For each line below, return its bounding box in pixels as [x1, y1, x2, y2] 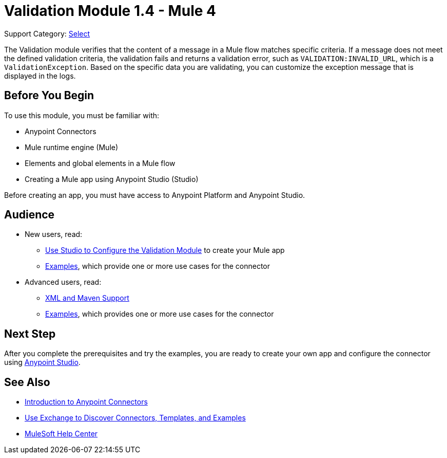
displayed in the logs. [4, 71, 76, 80]
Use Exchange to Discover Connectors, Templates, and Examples [25, 413, 246, 423]
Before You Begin [4, 89, 94, 102]
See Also [4, 375, 50, 389]
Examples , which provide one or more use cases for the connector [45, 262, 270, 271]
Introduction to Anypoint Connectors [25, 397, 148, 407]
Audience [4, 208, 55, 222]
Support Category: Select [4, 29, 90, 38]
